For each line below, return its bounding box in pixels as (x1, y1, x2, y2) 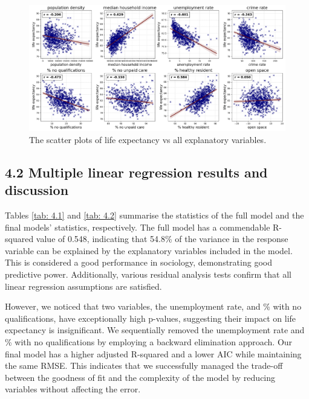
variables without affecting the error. (5, 383, 141, 395)
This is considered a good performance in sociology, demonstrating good (5, 256, 272, 269)
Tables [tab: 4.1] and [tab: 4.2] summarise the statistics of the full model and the (5, 209, 304, 222)
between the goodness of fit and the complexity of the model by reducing (5, 371, 276, 383)
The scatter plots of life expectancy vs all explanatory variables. (29, 133, 267, 145)
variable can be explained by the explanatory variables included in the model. (5, 244, 293, 257)
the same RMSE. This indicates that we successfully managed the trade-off (5, 359, 283, 372)
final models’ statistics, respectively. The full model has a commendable (5, 220, 270, 233)
